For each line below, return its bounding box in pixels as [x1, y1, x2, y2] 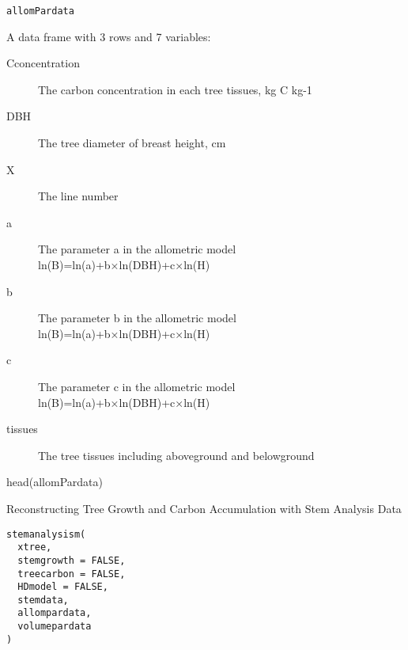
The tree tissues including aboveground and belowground [38, 447, 315, 463]
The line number [38, 188, 119, 204]
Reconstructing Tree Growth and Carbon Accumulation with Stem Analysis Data [6, 500, 402, 516]
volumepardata [17, 621, 92, 633]
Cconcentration [6, 55, 80, 71]
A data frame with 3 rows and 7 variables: [6, 28, 211, 44]
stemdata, [17, 594, 69, 606]
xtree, [17, 542, 52, 553]
